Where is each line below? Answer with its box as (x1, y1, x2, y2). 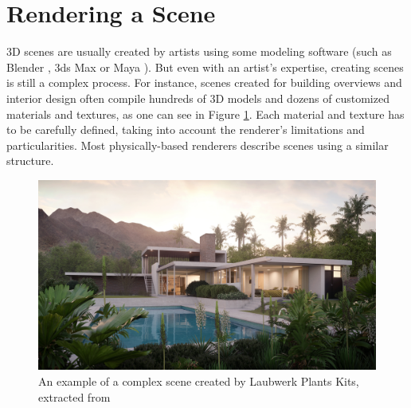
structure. (6, 152, 54, 169)
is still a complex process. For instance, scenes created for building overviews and (6, 74, 402, 91)
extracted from (38, 388, 111, 405)
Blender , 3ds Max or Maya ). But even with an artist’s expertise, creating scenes (6, 58, 404, 75)
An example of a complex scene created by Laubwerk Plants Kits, (38, 372, 359, 389)
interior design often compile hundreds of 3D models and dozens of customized (6, 89, 389, 106)
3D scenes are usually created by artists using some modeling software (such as (6, 43, 392, 60)
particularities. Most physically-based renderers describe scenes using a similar (6, 136, 389, 153)
